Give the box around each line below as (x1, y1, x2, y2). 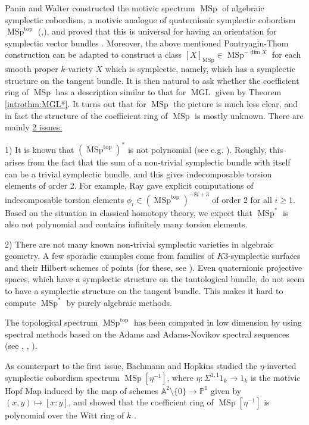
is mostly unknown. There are (195, 109, 304, 121)
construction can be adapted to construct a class (5, 48, 182, 61)
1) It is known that (5, 143, 74, 155)
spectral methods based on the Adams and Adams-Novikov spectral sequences (5, 327, 289, 340)
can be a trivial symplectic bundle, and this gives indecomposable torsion (5, 167, 272, 180)
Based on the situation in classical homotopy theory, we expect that (5, 206, 252, 218)
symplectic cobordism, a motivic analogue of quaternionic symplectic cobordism (5, 13, 296, 26)
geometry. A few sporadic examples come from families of (5, 249, 214, 262)
